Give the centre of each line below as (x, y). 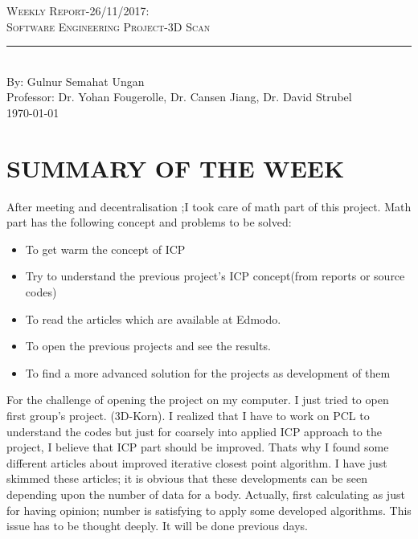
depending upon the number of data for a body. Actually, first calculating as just (206, 494)
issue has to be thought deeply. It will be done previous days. (157, 526)
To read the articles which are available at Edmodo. (153, 318)
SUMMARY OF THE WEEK (176, 167)
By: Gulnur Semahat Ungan (76, 81)
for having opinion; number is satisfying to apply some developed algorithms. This (209, 510)
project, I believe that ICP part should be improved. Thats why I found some (198, 447)
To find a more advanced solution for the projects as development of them (208, 372)
